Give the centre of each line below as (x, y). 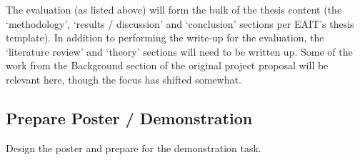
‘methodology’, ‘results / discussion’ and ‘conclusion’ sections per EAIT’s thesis (180, 23)
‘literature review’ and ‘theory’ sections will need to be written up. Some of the (179, 51)
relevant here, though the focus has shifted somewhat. (124, 79)
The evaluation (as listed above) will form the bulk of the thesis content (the (174, 9)
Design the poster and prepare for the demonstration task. (134, 147)
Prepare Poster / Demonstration (129, 117)
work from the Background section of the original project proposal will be (167, 65)
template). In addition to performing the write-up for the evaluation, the (165, 37)
